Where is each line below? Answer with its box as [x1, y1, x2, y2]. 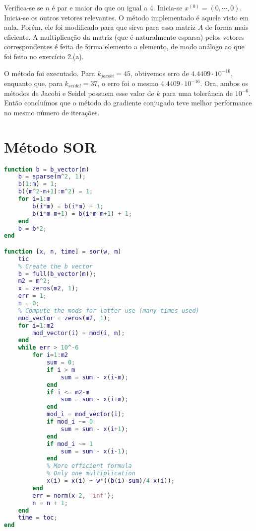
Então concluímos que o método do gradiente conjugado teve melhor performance [4, 97, 252, 108]
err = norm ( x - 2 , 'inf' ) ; [32, 492, 115, 499]
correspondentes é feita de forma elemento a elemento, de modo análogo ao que [4, 41, 245, 52]
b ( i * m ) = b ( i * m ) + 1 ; [32, 202, 104, 210]
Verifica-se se [4, 2, 43, 12]
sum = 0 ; [46, 359, 75, 366]
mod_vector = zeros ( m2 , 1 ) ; [18, 314, 111, 322]
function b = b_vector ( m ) [4, 166, 89, 173]
